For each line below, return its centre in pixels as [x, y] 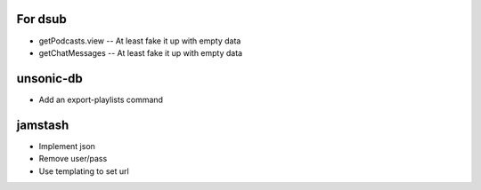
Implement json [67, 146]
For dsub [41, 19]
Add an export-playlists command [101, 99]
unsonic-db [50, 79]
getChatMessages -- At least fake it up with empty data [141, 52]
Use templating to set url [84, 171]
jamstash [43, 125]
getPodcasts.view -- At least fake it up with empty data [140, 41]
